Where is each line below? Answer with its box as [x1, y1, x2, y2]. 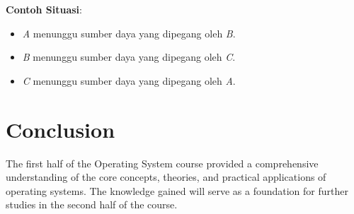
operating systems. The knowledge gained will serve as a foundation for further [6, 183, 348, 198]
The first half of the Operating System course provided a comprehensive [6, 155, 319, 170]
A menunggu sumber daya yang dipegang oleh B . [22, 25, 236, 40]
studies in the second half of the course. [6, 197, 178, 212]
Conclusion [6, 114, 115, 143]
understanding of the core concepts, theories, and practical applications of [6, 170, 326, 184]
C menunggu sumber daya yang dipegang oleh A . [22, 73, 236, 88]
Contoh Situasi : [6, 2, 82, 16]
